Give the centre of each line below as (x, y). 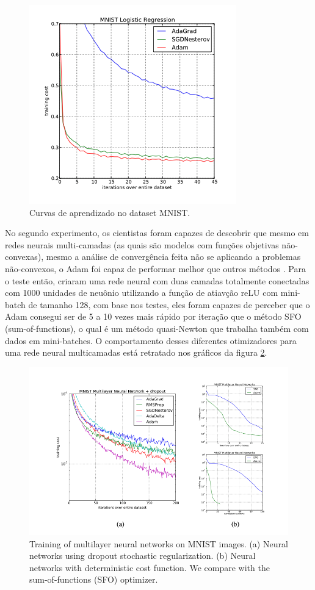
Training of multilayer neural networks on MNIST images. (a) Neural (159, 543)
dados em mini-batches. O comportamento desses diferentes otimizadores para (151, 340)
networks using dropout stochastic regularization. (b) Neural (143, 556)
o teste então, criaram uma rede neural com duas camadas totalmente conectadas (157, 280)
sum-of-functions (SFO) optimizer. (94, 579)
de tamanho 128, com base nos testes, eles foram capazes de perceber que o (169, 304)
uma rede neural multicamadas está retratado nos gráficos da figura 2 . (136, 352)
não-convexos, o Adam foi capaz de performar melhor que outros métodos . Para (155, 268)
